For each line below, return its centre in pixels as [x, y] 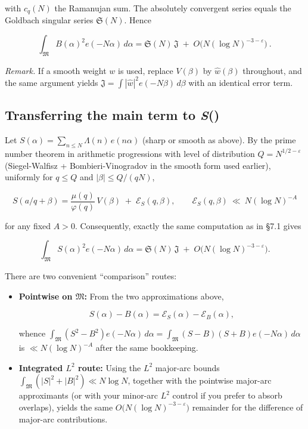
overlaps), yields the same [66, 407]
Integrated [41, 367]
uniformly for [29, 177]
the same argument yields [52, 82]
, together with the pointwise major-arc [200, 380]
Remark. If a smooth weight [56, 70]
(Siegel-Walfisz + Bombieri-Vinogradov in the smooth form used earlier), [138, 165]
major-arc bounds [187, 367]
